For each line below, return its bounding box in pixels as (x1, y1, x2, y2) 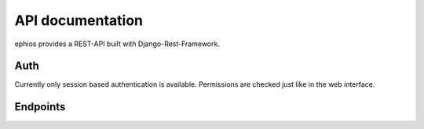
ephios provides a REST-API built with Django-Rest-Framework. (14, 39, 220, 48)
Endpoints (14, 100, 66, 113)
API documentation (14, 12, 144, 29)
